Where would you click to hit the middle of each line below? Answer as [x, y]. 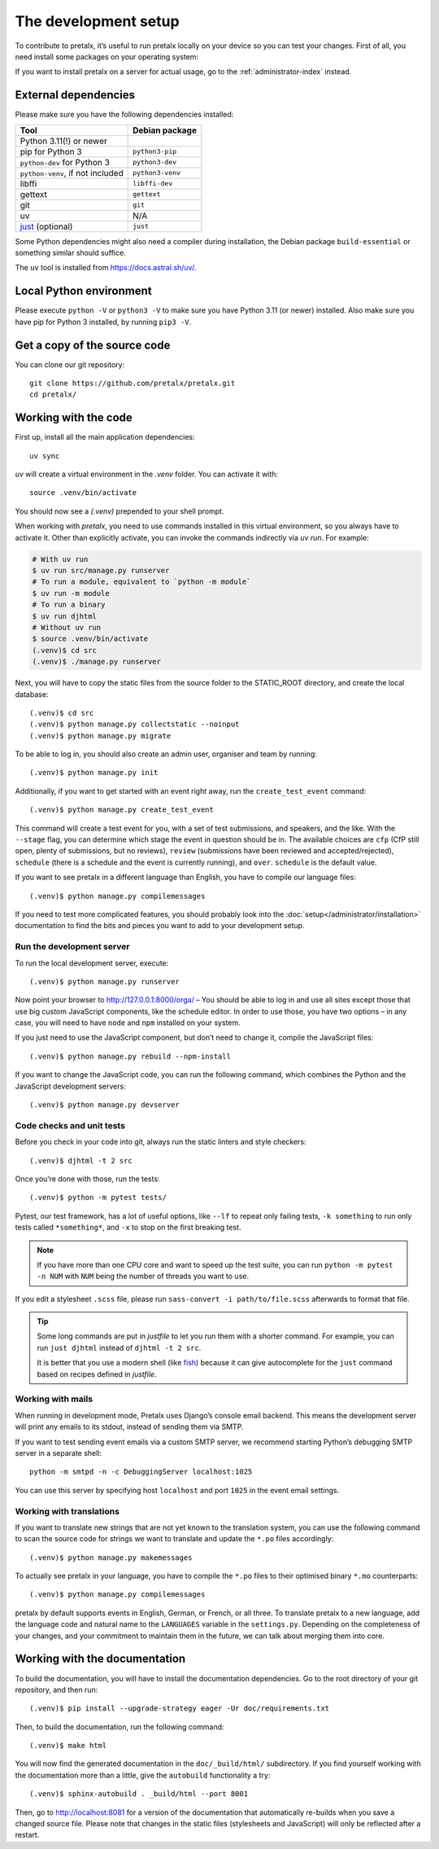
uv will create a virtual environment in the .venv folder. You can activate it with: [147, 474]
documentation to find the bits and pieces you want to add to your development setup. [160, 926]
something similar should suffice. [70, 253]
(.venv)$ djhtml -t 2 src [81, 1161]
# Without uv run [67, 627]
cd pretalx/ [53, 394]
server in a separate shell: [58, 1452]
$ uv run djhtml [65, 616]
